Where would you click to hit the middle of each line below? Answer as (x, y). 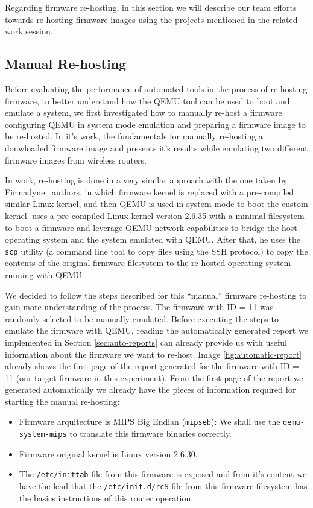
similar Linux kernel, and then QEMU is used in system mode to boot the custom (156, 204)
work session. (29, 31)
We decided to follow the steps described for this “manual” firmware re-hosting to (156, 295)
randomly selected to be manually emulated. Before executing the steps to (142, 318)
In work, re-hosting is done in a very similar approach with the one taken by (146, 180)
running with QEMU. (45, 274)
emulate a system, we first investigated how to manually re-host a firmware (144, 113)
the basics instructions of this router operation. (106, 497)
